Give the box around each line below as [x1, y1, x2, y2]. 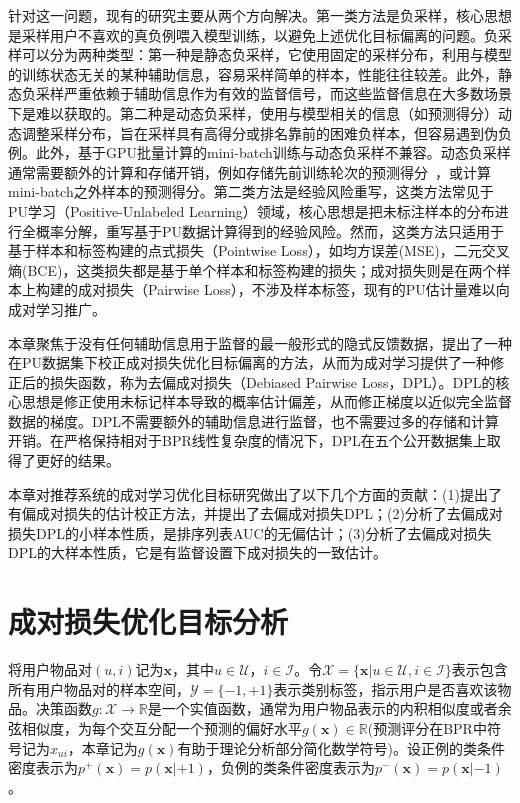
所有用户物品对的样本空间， [8, 678, 190, 699]
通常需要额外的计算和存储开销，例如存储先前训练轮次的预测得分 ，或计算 [8, 161, 491, 182]
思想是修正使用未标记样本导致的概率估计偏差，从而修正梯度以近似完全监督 [21, 391, 512, 412]
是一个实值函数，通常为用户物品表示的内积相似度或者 [147, 698, 498, 719]
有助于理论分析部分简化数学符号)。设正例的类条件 [177, 737, 505, 758]
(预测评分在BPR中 [367, 717, 487, 738]
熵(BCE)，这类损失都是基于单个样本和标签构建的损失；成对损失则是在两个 [8, 259, 497, 280]
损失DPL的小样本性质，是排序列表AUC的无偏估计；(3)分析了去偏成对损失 [8, 522, 492, 543]
